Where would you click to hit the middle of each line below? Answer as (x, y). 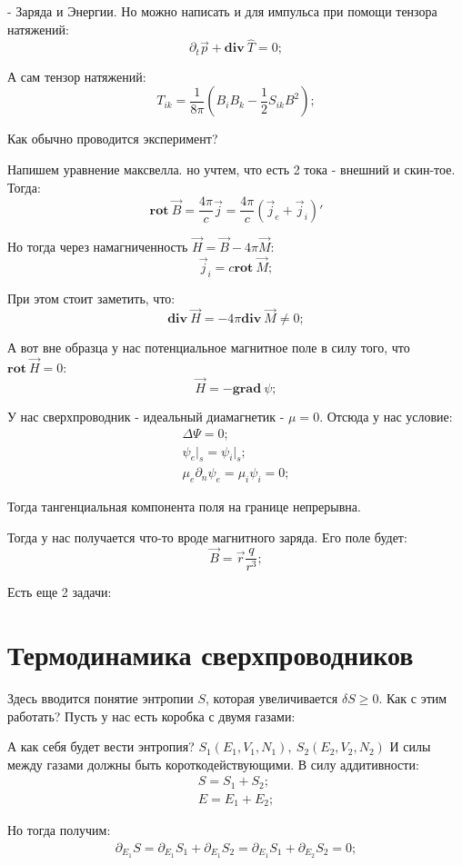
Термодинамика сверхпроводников (211, 655)
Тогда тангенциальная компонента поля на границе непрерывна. (184, 507)
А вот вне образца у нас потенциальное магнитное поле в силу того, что (209, 348)
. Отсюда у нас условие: (386, 416)
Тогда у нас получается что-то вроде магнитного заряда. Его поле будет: (207, 537)
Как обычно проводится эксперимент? (113, 139)
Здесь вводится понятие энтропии (100, 697)
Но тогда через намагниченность (98, 246)
